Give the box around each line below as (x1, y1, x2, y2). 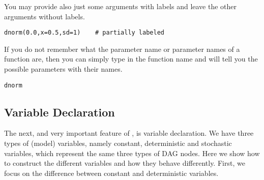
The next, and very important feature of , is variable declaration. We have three (4, 128, 254, 138)
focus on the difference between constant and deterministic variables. (4, 167, 219, 178)
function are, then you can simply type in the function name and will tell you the (4, 53, 258, 64)
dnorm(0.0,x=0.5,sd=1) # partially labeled (4, 29, 164, 37)
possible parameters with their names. (4, 64, 123, 74)
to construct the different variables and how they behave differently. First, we (4, 158, 245, 168)
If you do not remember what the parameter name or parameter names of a (4, 43, 240, 54)
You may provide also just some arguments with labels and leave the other (4, 1, 237, 11)
